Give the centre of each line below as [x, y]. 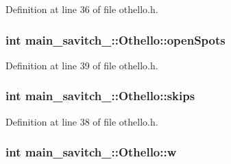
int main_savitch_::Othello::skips [100, 96]
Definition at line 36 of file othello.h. [82, 9]
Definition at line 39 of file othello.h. [82, 65]
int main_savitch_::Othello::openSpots [115, 39]
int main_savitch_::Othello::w [91, 152]
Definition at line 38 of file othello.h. [82, 121]
